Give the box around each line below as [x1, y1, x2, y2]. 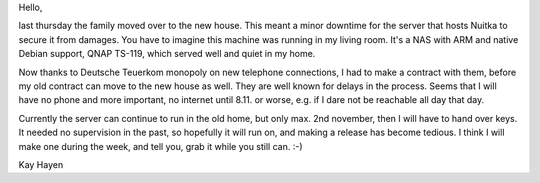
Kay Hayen [18, 158, 64, 170]
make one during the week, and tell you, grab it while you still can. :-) [18, 140, 304, 152]
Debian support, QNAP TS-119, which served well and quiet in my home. [18, 48, 316, 60]
